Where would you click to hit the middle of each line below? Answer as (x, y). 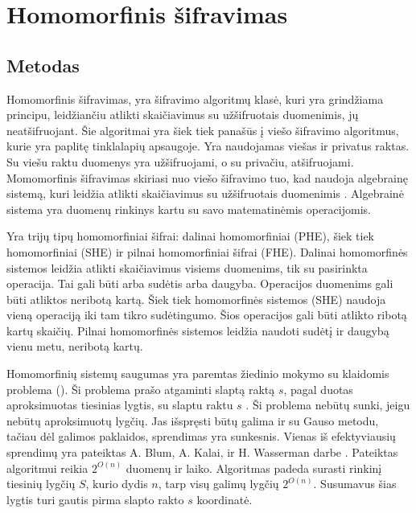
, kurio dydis (117, 484)
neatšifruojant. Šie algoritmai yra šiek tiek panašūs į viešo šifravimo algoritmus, (203, 130)
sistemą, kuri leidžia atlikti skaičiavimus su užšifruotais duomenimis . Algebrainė (205, 193)
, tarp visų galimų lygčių (218, 484)
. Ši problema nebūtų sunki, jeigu (328, 405)
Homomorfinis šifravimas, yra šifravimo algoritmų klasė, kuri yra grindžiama (195, 98)
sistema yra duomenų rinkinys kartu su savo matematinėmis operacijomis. (189, 209)
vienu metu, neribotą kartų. (75, 346)
